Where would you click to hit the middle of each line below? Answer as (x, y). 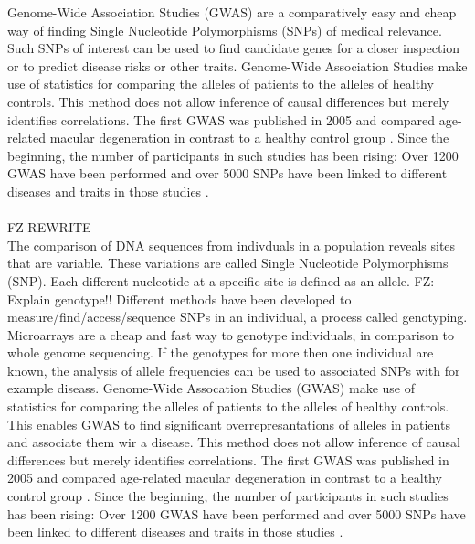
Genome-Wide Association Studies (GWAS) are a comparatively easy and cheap (232, 12)
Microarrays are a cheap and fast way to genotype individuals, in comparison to (231, 334)
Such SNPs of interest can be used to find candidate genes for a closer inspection (234, 48)
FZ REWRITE (49, 227)
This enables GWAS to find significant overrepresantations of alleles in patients (229, 424)
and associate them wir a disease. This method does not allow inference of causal (234, 442)
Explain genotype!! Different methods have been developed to (179, 299)
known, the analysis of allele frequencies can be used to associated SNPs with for (234, 370)
